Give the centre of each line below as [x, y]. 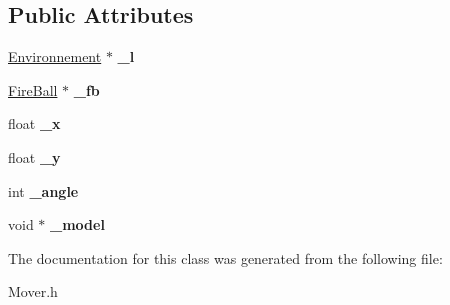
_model [77, 224]
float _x [34, 123]
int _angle [43, 190]
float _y [34, 156]
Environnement [55, 56]
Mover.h [33, 291]
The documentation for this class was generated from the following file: [225, 257]
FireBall [33, 89]
